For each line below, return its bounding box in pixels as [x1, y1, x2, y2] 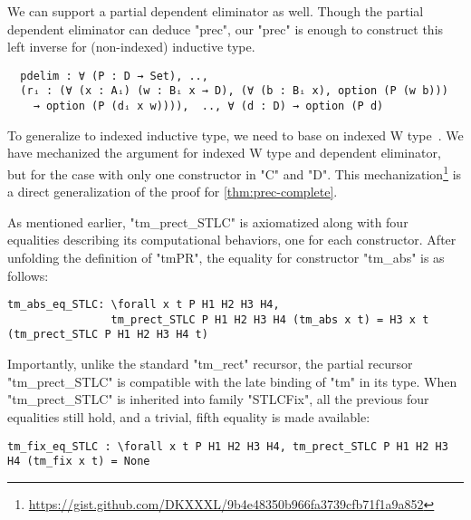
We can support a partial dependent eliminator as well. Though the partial [7, 2, 424, 20]
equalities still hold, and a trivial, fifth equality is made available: [7, 407, 370, 426]
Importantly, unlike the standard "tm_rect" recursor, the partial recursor [7, 354, 413, 373]
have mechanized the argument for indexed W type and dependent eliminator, [7, 143, 441, 162]
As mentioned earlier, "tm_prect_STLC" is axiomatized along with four [7, 212, 409, 231]
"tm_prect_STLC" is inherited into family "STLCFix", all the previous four [7, 390, 429, 409]
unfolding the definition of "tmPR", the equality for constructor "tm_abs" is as [7, 247, 445, 266]
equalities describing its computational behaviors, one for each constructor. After [7, 230, 457, 249]
